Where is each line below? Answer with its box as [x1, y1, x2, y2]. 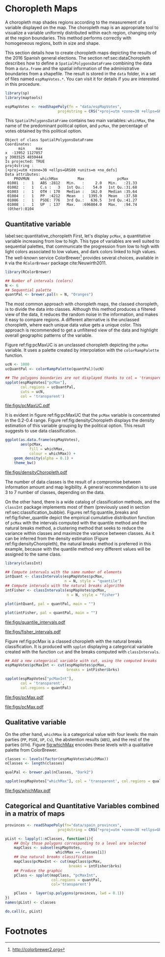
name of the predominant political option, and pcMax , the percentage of [5, 123, 148, 129]
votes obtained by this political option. [5, 128, 82, 134]
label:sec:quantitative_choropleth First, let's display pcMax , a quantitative [5, 233, 151, 239]
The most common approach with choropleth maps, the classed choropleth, [5, 301, 159, 307]
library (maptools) [5, 95, 43, 100]
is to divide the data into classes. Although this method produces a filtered [5, 306, 156, 312]
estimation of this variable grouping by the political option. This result [5, 423, 145, 429]
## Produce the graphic [14, 868, 63, 873]
